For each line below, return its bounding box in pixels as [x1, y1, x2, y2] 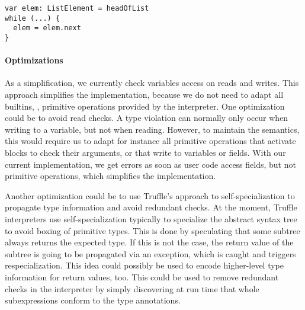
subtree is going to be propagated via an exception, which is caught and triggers [5, 247, 296, 260]
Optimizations [5, 54, 63, 66]
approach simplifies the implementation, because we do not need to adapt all [5, 88, 284, 101]
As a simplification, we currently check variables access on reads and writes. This [5, 76, 299, 89]
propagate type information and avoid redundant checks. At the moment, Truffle [5, 201, 297, 213]
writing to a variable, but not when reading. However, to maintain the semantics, [5, 123, 300, 135]
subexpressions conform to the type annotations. [5, 294, 181, 306]
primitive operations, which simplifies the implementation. [5, 170, 216, 182]
